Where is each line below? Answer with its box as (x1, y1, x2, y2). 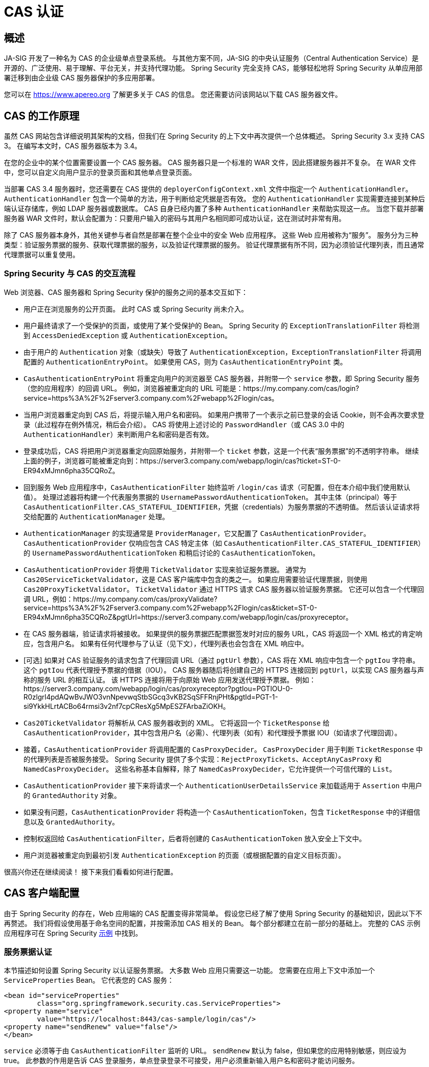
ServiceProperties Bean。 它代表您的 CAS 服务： (4, 976, 174, 985)
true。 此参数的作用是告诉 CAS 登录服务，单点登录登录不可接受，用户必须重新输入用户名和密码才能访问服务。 (4, 1056, 359, 1065)
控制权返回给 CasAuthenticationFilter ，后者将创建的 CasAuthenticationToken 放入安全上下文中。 (24, 834, 366, 843)
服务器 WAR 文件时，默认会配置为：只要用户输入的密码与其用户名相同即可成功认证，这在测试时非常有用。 (4, 214, 346, 223)
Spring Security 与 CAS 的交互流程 (4, 268, 136, 279)
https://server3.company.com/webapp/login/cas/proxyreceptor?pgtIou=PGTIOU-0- (24, 684, 293, 693)
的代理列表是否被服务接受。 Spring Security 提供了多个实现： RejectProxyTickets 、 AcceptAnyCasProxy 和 (24, 754, 381, 763)
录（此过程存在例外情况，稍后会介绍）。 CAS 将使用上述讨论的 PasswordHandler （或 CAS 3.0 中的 (24, 420, 345, 429)
